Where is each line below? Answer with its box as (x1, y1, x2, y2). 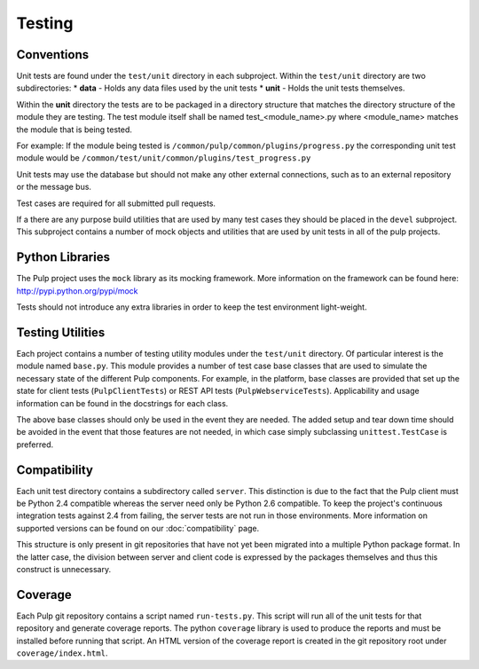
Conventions (16, 47, 90, 62)
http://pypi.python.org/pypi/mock (16, 285, 138, 296)
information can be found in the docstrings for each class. (16, 397, 229, 408)
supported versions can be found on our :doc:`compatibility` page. (16, 523, 260, 533)
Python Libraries (16, 249, 111, 265)
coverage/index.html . (16, 648, 108, 658)
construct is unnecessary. (16, 563, 111, 574)
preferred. (16, 439, 54, 450)
